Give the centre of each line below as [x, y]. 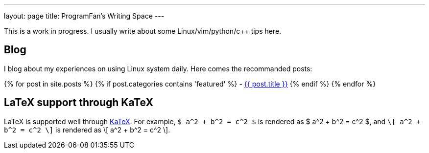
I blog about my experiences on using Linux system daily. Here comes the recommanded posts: [158, 68]
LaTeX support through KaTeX [79, 103]
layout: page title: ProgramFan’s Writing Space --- [84, 16]
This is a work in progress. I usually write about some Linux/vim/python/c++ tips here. [143, 31]
